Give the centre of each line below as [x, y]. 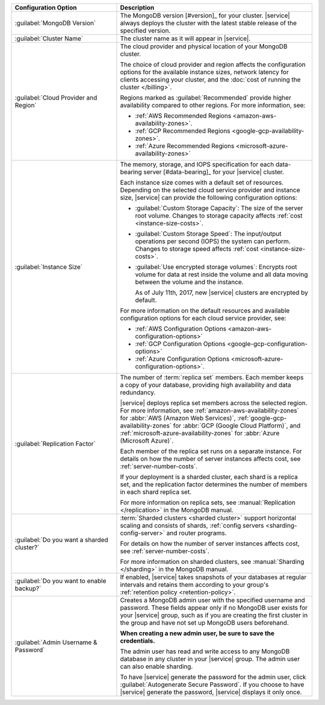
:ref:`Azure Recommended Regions [185, 146]
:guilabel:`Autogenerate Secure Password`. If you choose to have [212, 684]
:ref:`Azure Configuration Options [182, 359]
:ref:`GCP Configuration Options [180, 344]
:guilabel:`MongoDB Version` [55, 23]
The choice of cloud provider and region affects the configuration [213, 65]
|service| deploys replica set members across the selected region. [214, 403]
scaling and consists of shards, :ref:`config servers [192, 526]
